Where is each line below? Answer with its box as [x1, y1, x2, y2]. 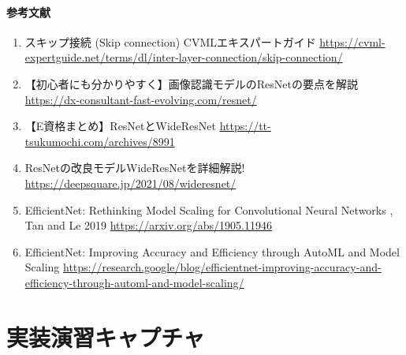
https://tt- [219, 118, 271, 134]
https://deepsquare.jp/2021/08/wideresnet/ [24, 174, 237, 191]
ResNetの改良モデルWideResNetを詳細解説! [24, 159, 245, 176]
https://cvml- [319, 33, 386, 50]
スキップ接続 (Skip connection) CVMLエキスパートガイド [24, 33, 316, 50]
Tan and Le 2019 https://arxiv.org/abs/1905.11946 [24, 217, 272, 234]
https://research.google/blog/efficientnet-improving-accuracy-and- [63, 259, 382, 275]
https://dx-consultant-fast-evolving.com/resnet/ [24, 91, 257, 107]
